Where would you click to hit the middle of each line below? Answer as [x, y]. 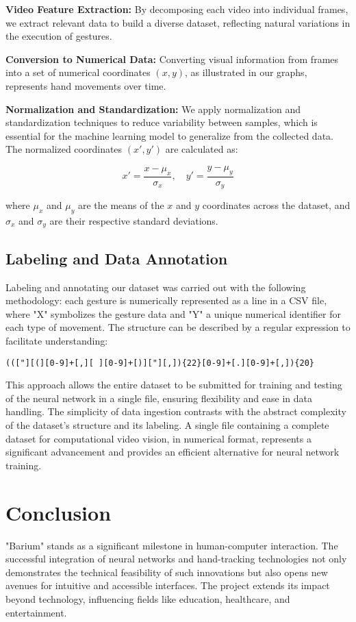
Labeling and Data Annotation [117, 258]
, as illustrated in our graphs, [246, 72]
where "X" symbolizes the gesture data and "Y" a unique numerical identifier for [173, 313]
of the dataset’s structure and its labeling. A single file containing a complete [167, 425]
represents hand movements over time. [86, 85]
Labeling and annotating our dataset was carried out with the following [156, 287]
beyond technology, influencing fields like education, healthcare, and [148, 598]
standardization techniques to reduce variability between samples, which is [162, 122]
